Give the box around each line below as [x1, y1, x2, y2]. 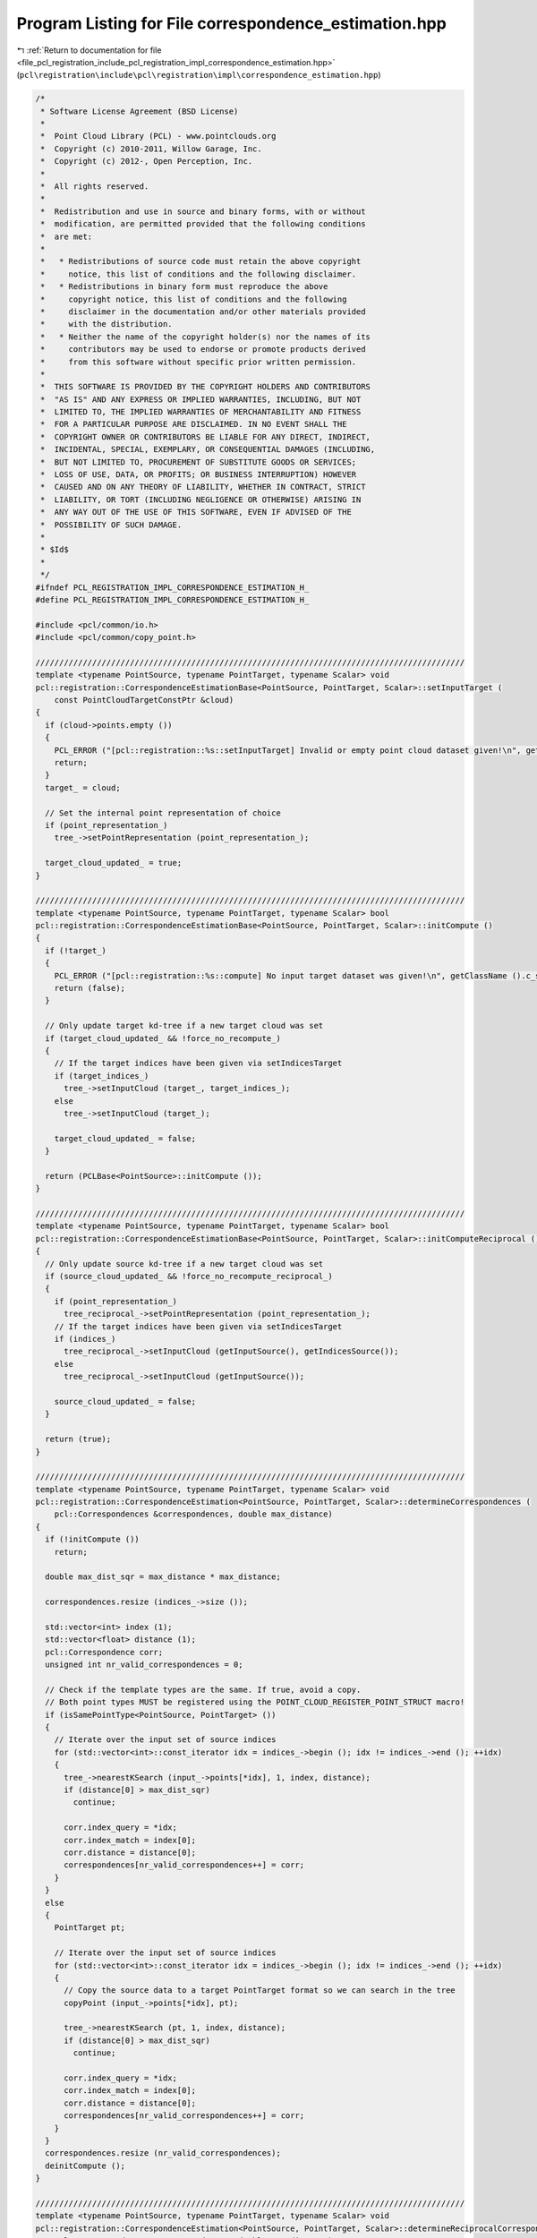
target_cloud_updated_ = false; [54, 1133, 197, 1143]
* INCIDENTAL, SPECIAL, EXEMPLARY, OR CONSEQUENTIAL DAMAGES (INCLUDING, [40, 444, 376, 455]
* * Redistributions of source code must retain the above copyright [40, 256, 362, 267]
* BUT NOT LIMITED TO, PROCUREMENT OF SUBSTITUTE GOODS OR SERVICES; [40, 457, 357, 467]
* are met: [40, 231, 93, 242]
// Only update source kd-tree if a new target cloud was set [45, 1259, 324, 1268]
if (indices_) [54, 1334, 116, 1344]
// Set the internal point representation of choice [45, 807, 281, 818]
